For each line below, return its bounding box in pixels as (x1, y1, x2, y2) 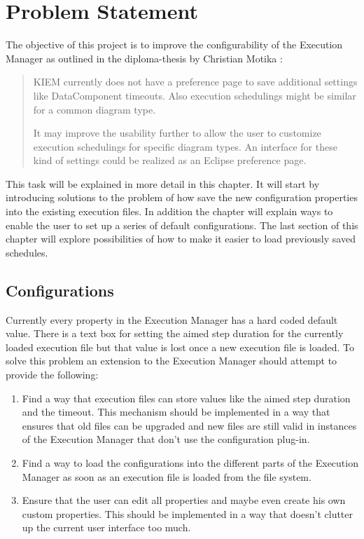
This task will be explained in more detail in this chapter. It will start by (6, 176, 320, 191)
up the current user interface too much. (22, 520, 191, 535)
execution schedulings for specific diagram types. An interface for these (33, 139, 337, 153)
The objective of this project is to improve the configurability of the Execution (6, 37, 343, 52)
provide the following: (6, 367, 99, 382)
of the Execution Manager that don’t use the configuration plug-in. (22, 432, 310, 446)
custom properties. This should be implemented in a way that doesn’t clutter (22, 506, 353, 521)
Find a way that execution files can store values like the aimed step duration (22, 390, 351, 405)
